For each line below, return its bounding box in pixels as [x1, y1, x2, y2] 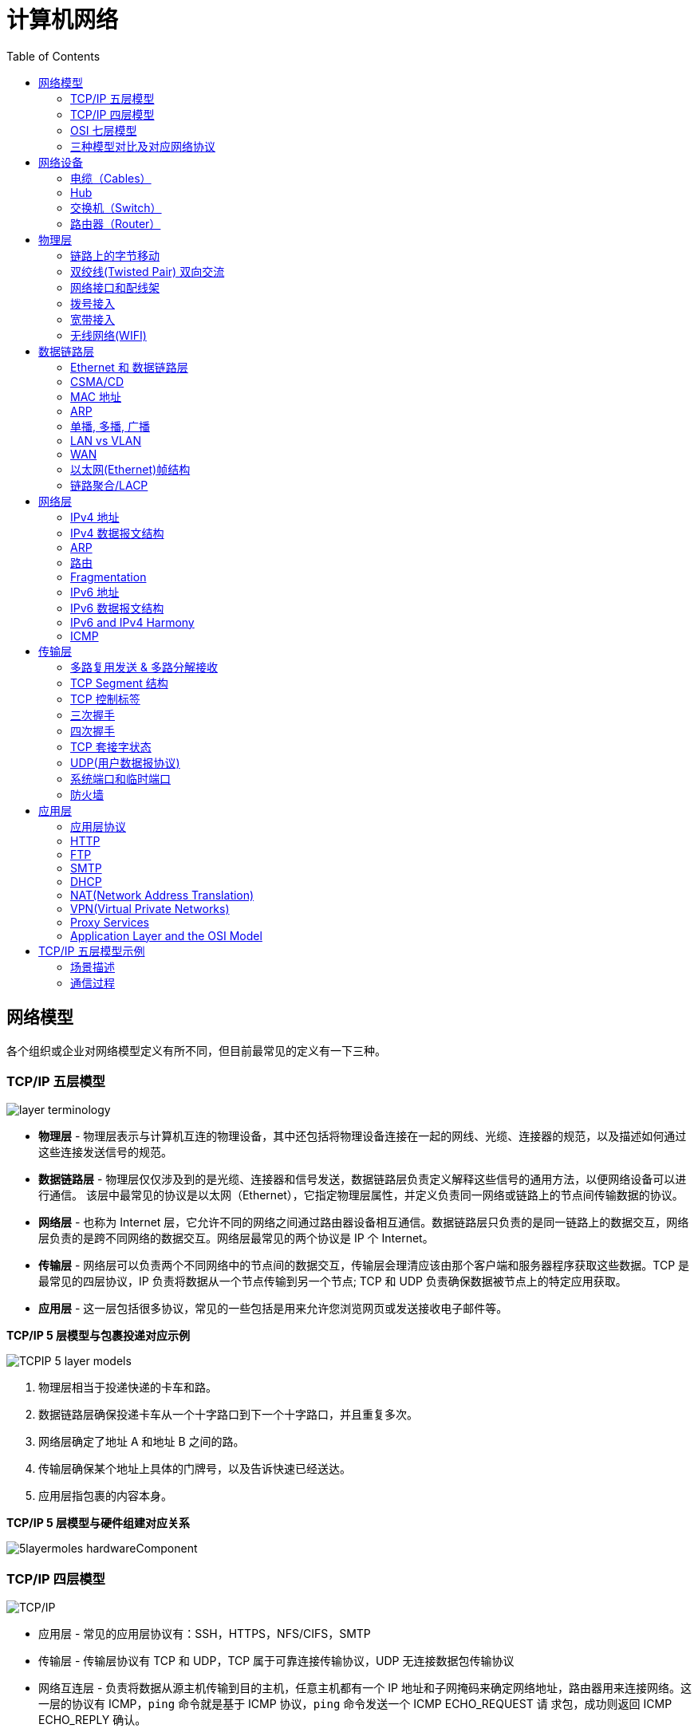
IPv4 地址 [70, 510, 120, 524]
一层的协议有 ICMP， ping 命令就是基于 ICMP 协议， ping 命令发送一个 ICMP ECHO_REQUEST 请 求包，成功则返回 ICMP [38, 1697, 672, 1711]
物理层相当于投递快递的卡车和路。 [38, 1380, 217, 1395]
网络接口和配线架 [70, 280, 160, 294]
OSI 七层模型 [70, 123, 137, 137]
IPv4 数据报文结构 [70, 526, 164, 540]
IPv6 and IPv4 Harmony [70, 615, 195, 629]
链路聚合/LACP [70, 478, 148, 492]
